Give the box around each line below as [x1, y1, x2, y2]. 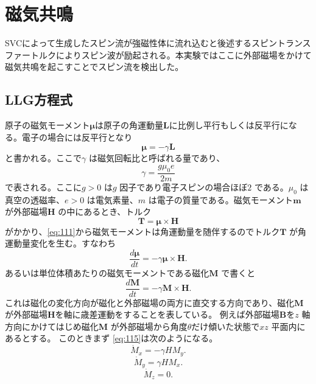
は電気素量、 [86, 193, 138, 206]
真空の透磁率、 [5, 193, 65, 206]
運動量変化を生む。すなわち [5, 237, 116, 250]
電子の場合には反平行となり [21, 130, 133, 143]
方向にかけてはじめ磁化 [5, 319, 99, 332]
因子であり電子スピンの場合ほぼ [119, 180, 248, 193]
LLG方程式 [5, 90, 73, 109]
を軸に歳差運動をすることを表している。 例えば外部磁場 [55, 308, 279, 321]
